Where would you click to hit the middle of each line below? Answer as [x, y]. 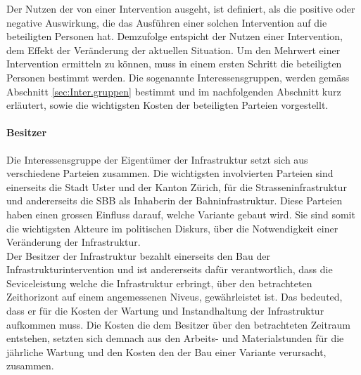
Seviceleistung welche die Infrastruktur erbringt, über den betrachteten [159, 283]
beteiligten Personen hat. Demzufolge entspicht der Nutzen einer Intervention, [175, 36]
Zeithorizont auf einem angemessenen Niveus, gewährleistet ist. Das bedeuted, [175, 297]
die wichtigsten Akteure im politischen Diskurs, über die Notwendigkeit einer [172, 228]
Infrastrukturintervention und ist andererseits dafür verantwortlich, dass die [170, 269]
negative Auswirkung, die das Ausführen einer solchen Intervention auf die [167, 22]
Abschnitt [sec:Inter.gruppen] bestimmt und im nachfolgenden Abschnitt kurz [174, 91]
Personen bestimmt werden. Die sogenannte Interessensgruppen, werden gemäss [178, 77]
